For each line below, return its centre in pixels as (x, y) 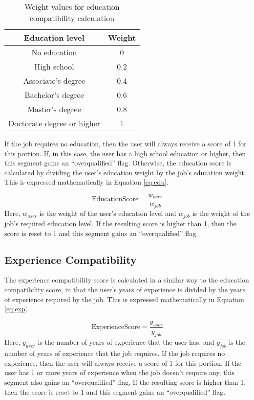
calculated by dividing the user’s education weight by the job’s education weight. (125, 172)
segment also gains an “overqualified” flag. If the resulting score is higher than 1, (125, 382)
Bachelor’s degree (54, 95)
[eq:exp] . (17, 309)
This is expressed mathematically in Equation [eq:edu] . (86, 182)
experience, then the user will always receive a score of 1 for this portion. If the (123, 363)
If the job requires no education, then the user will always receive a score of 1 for (126, 143)
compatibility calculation (72, 18)
